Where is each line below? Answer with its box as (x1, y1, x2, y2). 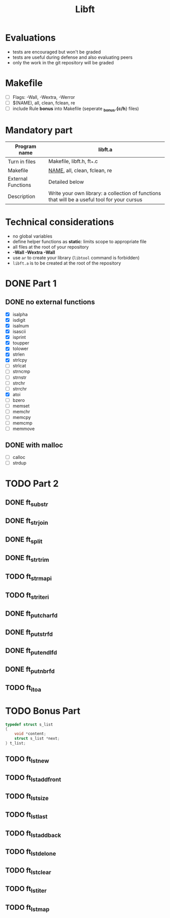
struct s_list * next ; (14, 736, 60, 741)
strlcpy (12, 357, 27, 363)
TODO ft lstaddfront (5, 773, 62, 783)
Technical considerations (5, 216, 114, 228)
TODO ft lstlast (5, 811, 48, 820)
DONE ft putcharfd (5, 609, 58, 619)
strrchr (12, 386, 27, 392)
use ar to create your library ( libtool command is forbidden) (12, 254, 140, 260)
